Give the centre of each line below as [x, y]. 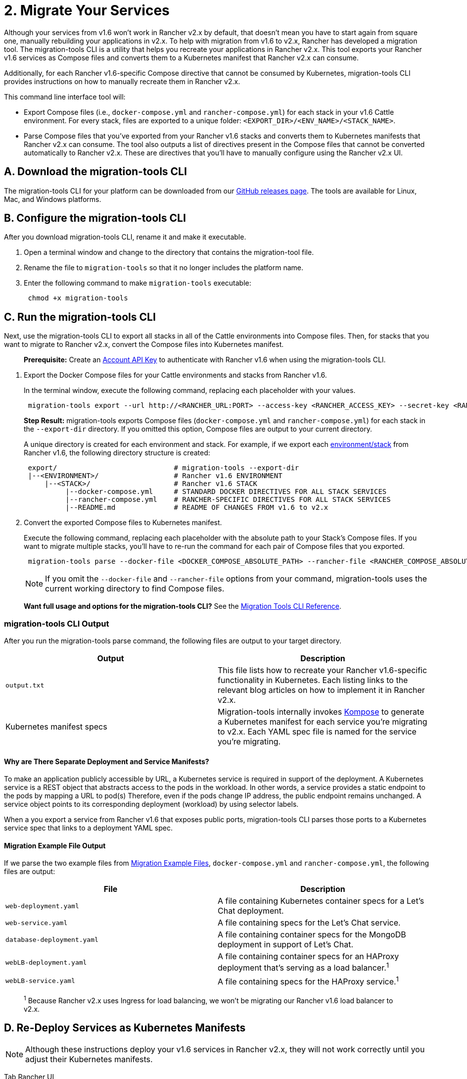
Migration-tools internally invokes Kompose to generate [321, 712]
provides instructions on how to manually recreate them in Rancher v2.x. [122, 81]
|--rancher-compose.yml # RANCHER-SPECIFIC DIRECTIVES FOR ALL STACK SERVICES [228, 500]
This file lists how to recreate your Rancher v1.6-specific [323, 670]
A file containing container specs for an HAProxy [308, 956]
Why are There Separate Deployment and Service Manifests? [107, 761]
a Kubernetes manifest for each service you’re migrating [323, 722]
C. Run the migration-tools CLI [80, 317]
